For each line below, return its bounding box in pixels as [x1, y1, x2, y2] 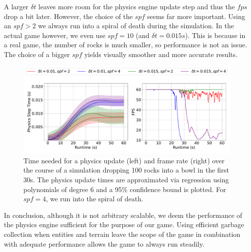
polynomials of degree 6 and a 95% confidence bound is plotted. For [23, 184, 226, 194]
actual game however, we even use [4, 30, 106, 40]
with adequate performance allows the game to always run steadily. [4, 238, 205, 249]
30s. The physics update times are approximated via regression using [23, 174, 229, 185]
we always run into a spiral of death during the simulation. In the [38, 20, 234, 31]
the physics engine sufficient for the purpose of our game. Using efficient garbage [4, 219, 244, 230]
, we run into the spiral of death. [46, 194, 143, 204]
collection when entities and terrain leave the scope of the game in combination [4, 229, 241, 239]
